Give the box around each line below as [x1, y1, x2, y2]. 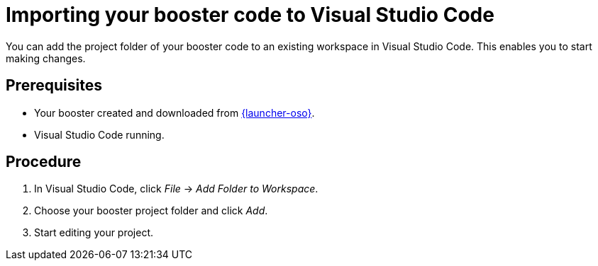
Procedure [6, 153, 82, 171]
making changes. [6, 52, 86, 64]
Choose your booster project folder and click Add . [34, 204, 268, 217]
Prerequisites [6, 76, 102, 95]
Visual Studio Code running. [34, 128, 165, 141]
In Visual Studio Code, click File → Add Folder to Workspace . [34, 183, 319, 195]
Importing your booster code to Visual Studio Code [6, 3, 494, 27]
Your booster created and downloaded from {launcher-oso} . [34, 106, 315, 119]
